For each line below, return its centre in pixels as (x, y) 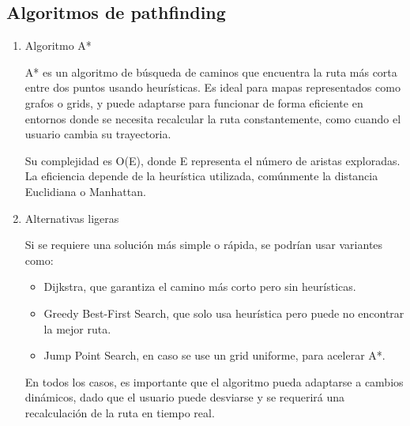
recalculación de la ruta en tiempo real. (120, 412)
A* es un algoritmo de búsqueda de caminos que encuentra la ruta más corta (211, 72)
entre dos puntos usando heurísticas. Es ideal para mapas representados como (213, 87)
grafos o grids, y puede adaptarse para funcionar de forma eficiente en (194, 102)
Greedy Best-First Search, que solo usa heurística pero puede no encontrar (224, 313)
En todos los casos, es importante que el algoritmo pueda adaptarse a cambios (214, 381)
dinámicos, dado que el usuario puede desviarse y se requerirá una (185, 397)
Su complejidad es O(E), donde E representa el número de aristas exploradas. (213, 160)
